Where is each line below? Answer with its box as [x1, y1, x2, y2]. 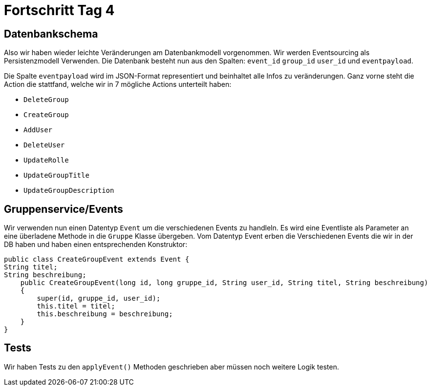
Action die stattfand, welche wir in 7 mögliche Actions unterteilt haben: [4, 80, 232, 89]
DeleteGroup [23, 96, 69, 104]
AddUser [23, 126, 53, 134]
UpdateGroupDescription [23, 186, 114, 195]
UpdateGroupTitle [23, 171, 89, 180]
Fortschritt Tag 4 [4, 2, 115, 19]
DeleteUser [23, 141, 65, 149]
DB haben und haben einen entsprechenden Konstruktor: [4, 240, 188, 249]
